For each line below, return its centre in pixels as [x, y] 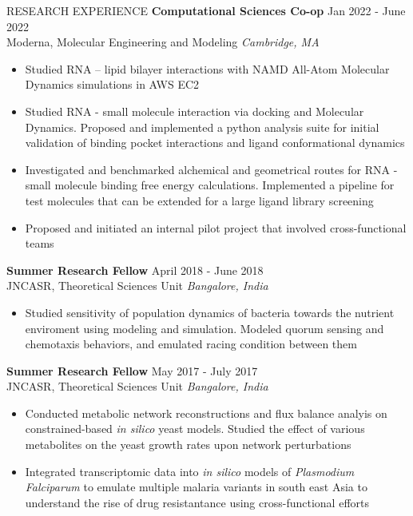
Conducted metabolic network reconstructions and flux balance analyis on [206, 413]
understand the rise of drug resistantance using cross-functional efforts [197, 502]
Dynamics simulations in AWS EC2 [112, 84]
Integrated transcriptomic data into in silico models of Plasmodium [190, 471]
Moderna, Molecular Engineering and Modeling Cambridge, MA [163, 42]
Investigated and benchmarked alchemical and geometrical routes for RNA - [211, 169]
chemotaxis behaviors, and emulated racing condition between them [191, 344]
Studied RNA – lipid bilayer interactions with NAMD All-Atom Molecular [207, 68]
